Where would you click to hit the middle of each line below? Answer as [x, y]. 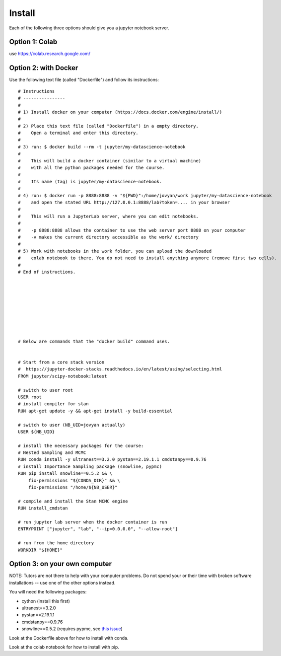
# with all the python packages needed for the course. [91, 168]
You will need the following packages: [48, 592]
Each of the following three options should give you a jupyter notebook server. [89, 28]
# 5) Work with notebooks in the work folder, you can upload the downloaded [115, 251]
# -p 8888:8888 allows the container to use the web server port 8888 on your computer [132, 230]
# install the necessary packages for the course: [81, 445]
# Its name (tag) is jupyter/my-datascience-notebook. [90, 182]
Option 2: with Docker [44, 68]
